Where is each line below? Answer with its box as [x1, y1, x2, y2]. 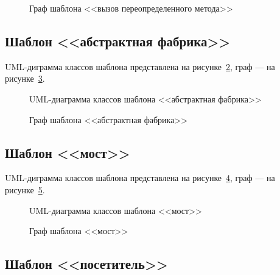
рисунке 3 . [5, 72, 45, 85]
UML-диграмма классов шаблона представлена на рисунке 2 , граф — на [5, 60, 275, 73]
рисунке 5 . [5, 183, 45, 196]
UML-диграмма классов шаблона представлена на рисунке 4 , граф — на [5, 171, 275, 184]
